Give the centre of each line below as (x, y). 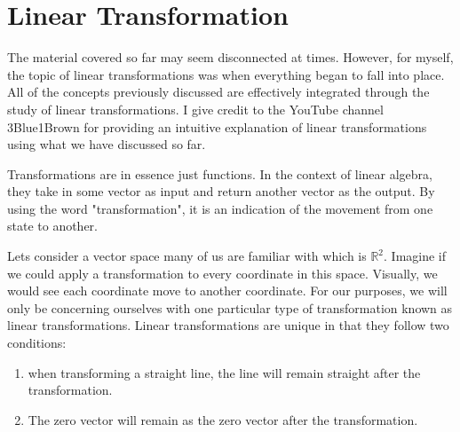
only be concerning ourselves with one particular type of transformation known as (230, 307)
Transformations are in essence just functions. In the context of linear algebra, (220, 173)
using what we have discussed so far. (107, 144)
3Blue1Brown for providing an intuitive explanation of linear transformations (217, 126)
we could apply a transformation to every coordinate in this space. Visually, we (222, 273)
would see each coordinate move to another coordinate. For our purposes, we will (227, 291)
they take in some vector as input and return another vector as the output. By (221, 191)
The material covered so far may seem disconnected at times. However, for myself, (230, 57)
